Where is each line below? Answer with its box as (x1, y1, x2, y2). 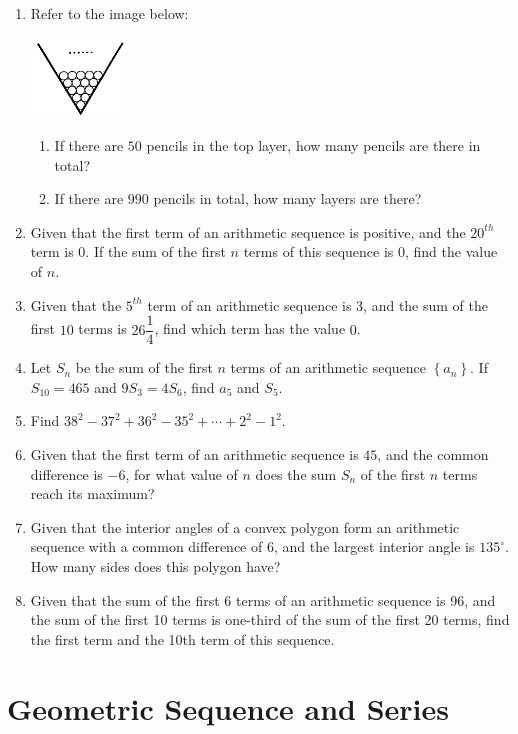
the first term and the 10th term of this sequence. (30, 628, 335, 649)
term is (30, 241, 74, 262)
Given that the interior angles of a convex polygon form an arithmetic (30, 516, 460, 537)
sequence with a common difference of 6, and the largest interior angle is (30, 536, 475, 557)
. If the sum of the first (85, 241, 226, 262)
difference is (30, 463, 103, 484)
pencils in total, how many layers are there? (153, 188, 422, 209)
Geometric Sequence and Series (7, 687, 449, 728)
